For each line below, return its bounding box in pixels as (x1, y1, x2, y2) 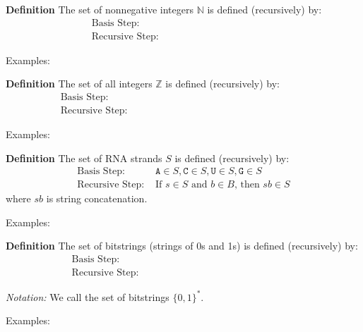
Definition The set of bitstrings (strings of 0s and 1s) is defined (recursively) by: (6, 238, 358, 253)
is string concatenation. (46, 191, 148, 206)
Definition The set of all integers (6, 76, 153, 91)
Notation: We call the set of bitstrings (6, 289, 169, 304)
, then (234, 180, 260, 190)
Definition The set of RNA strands (6, 150, 162, 165)
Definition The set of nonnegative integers (6, 2, 194, 16)
